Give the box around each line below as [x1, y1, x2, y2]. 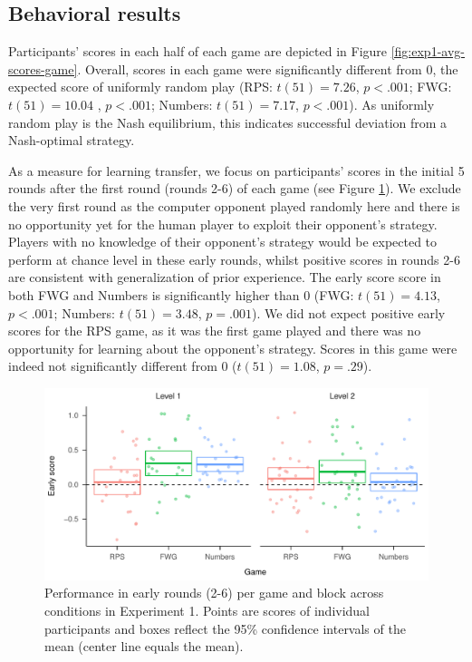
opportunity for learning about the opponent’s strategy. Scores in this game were [8, 338, 458, 357]
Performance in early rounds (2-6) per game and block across [44, 583, 384, 602]
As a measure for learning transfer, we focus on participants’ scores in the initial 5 [8, 161, 465, 180]
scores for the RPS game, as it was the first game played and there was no [8, 321, 421, 340]
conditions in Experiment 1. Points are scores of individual [44, 601, 371, 620]
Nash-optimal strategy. [8, 131, 135, 150]
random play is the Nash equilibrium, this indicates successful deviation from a [8, 112, 448, 131]
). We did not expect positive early [251, 303, 446, 322]
